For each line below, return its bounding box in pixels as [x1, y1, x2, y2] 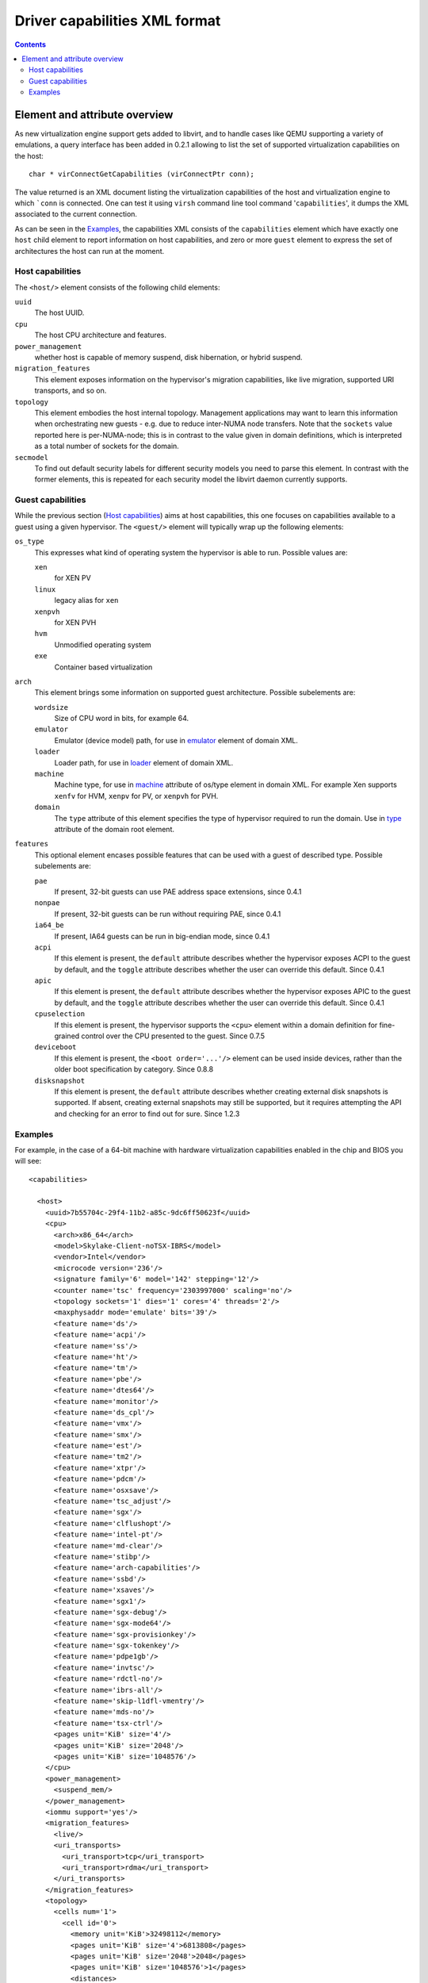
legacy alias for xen [54, 596, 119, 605]
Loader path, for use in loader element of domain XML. [54, 758, 234, 767]
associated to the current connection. [14, 209, 138, 219]
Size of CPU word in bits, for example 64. [54, 714, 189, 723]
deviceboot [34, 1043, 77, 1052]
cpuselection [34, 1010, 86, 1018]
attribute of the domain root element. [54, 825, 174, 834]
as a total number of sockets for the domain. [34, 441, 180, 451]
